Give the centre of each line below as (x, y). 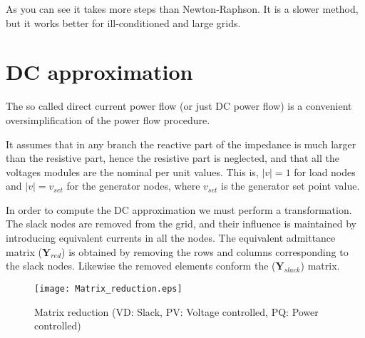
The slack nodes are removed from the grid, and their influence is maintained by (181, 224)
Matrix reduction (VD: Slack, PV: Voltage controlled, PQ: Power (176, 311)
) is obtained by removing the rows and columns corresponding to (205, 251)
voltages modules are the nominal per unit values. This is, (132, 171)
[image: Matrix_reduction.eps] (108, 288)
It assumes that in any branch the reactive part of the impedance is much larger (181, 144)
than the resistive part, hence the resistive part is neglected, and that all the (173, 158)
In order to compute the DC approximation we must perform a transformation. (179, 209)
